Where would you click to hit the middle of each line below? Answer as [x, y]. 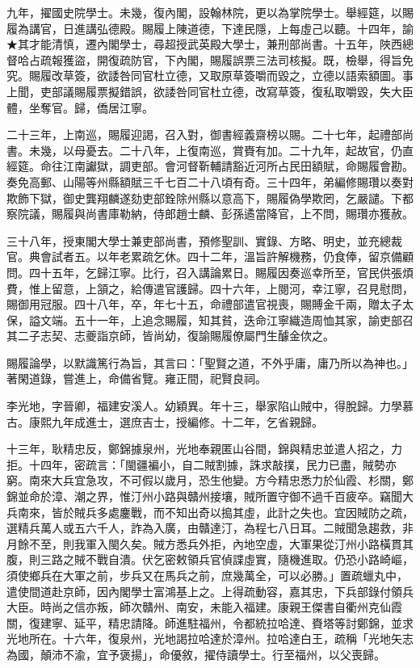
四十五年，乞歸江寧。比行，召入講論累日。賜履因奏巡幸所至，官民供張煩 [221, 272]
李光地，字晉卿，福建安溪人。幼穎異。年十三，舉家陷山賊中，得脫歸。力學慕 [210, 406]
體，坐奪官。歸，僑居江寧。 [80, 107]
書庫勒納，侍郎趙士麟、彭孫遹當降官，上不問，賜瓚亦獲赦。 [255, 214]
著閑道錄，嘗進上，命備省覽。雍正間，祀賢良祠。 [136, 378]
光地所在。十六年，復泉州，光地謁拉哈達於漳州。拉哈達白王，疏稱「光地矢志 [210, 639]
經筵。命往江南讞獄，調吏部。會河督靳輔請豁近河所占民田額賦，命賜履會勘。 [210, 166]
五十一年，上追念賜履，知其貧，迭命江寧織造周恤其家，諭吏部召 [244, 319]
